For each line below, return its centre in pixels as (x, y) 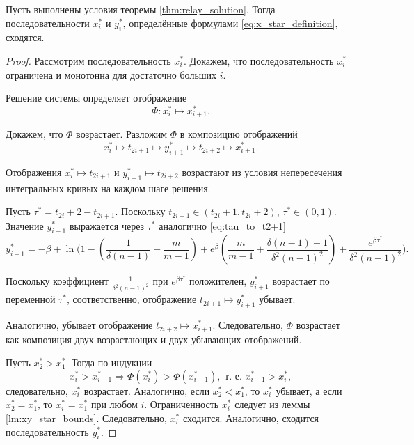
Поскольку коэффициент (57, 281)
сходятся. (25, 37)
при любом (114, 404)
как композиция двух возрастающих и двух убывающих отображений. (154, 339)
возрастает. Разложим (122, 134)
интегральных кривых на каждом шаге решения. (108, 188)
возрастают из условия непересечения (262, 172)
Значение (25, 225)
